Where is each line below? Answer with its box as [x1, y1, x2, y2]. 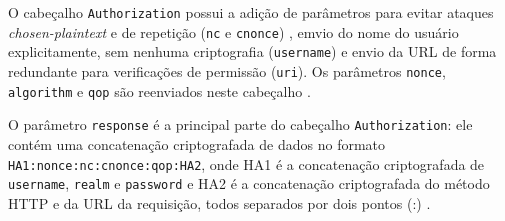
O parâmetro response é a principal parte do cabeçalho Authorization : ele [8, 114, 473, 135]
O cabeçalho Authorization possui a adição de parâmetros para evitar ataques [8, 2, 494, 22]
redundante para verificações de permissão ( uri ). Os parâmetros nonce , [8, 60, 446, 81]
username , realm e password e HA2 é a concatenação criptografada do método [8, 173, 490, 194]
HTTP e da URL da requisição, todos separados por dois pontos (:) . [8, 192, 431, 213]
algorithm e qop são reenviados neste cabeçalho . [8, 80, 311, 101]
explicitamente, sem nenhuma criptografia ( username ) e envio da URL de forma [8, 41, 497, 62]
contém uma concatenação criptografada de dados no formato [8, 133, 386, 154]
